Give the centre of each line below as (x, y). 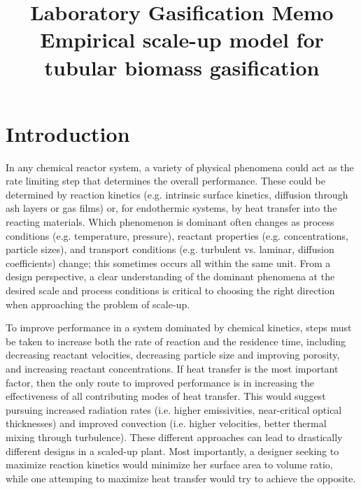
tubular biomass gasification (182, 67)
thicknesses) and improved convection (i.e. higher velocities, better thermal (166, 423)
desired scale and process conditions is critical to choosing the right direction (170, 290)
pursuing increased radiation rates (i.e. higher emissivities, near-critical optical (174, 409)
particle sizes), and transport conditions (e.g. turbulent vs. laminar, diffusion (170, 249)
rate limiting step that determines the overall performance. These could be (165, 181)
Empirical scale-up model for (182, 39)
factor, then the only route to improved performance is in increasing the (160, 382)
